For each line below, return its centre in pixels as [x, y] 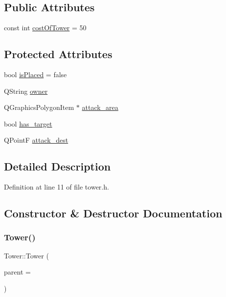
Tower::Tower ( [26, 255]
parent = [17, 272]
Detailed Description [57, 166]
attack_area [100, 107]
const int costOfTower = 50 [45, 28]
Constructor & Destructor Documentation [113, 213]
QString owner [26, 91]
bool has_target [28, 123]
